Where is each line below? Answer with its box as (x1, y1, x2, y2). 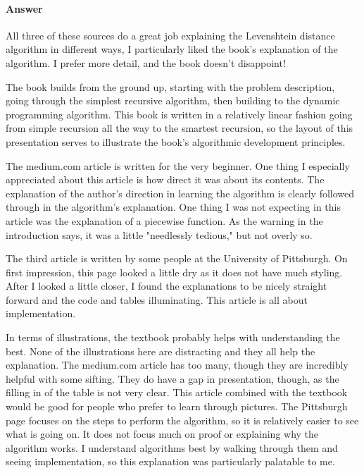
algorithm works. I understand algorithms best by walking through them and (6, 440, 338, 455)
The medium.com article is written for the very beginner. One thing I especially (6, 158, 350, 173)
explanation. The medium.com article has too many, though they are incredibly (6, 357, 349, 372)
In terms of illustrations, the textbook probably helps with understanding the (6, 330, 340, 345)
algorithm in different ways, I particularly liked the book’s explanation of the (6, 42, 338, 56)
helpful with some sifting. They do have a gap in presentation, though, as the (6, 371, 339, 386)
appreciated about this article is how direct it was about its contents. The (6, 172, 325, 187)
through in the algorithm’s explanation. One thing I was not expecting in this (6, 199, 341, 214)
